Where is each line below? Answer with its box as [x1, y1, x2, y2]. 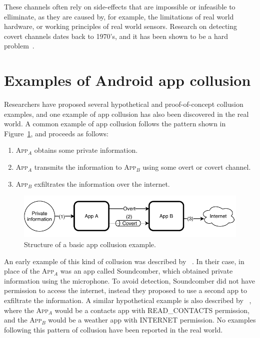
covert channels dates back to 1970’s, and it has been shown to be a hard [4, 30, 228, 41]
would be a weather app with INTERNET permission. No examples [48, 315, 256, 325]
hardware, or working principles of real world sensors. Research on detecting [4, 21, 237, 31]
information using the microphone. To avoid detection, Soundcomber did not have [4, 275, 255, 286]
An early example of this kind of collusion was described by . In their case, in [4, 256, 244, 266]
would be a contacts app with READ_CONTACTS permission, [54, 305, 249, 315]
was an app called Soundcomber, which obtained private [60, 266, 233, 276]
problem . [4, 40, 34, 51]
